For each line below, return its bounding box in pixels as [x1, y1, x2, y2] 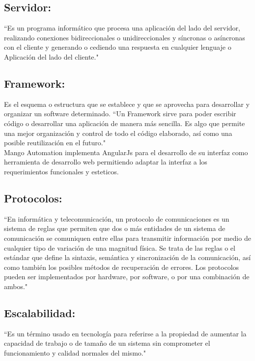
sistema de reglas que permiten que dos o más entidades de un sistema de [4, 223, 226, 233]
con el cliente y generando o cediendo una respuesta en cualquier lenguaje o [4, 42, 231, 52]
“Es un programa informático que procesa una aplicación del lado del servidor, [4, 23, 240, 33]
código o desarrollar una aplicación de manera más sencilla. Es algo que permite [4, 118, 245, 128]
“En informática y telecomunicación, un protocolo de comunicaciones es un [4, 213, 229, 224]
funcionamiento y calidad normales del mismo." [4, 347, 146, 358]
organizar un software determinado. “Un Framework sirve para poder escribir [4, 108, 236, 119]
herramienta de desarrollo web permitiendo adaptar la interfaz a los [4, 157, 207, 167]
